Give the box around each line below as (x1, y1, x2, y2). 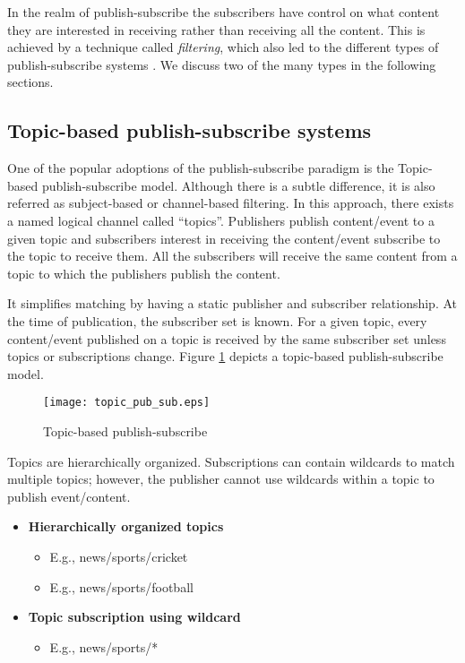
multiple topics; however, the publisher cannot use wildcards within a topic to (7, 469, 435, 488)
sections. (7, 73, 54, 91)
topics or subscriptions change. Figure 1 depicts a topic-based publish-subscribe (7, 347, 443, 366)
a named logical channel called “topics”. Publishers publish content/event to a (7, 211, 435, 229)
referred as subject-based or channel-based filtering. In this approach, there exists (7, 194, 454, 212)
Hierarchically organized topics (28, 517, 224, 536)
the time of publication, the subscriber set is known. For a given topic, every (7, 311, 427, 330)
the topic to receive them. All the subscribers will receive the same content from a (7, 246, 458, 265)
